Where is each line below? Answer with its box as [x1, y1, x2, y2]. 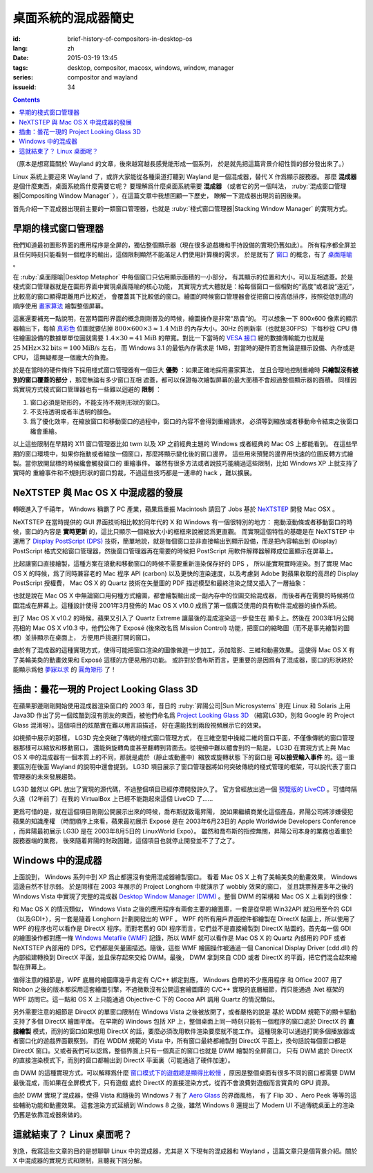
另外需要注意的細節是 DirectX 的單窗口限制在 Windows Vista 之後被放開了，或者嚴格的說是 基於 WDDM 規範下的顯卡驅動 [12, 1008, 356, 1016]
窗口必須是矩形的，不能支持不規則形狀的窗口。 [30, 398, 164, 406]
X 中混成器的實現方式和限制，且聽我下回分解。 [12, 1156, 146, 1165]
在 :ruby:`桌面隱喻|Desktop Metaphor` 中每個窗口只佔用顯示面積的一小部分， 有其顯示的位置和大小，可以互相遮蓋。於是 [12, 273, 354, 281]
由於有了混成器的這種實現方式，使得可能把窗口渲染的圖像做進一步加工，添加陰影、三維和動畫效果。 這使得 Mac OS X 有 [12, 646, 355, 654]
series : [12, 73, 34, 82]
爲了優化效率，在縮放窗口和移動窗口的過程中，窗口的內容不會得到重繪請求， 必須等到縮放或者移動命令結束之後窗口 [30, 417, 358, 425]
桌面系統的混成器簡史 [12, 10, 135, 26]
